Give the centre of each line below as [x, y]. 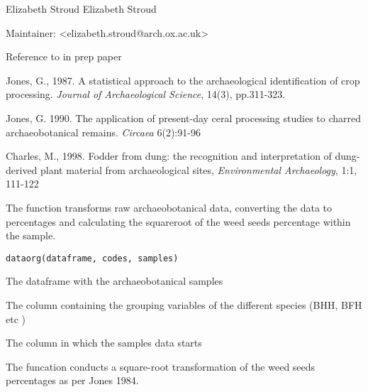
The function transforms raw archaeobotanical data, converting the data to [169, 207]
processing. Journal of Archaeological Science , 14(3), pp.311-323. [146, 94]
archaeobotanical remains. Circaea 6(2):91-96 [103, 132]
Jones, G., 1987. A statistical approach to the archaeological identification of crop [183, 80]
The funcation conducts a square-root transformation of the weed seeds [161, 366]
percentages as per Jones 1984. [72, 380]
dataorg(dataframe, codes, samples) [92, 258]
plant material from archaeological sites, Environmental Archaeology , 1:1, [199, 169]
